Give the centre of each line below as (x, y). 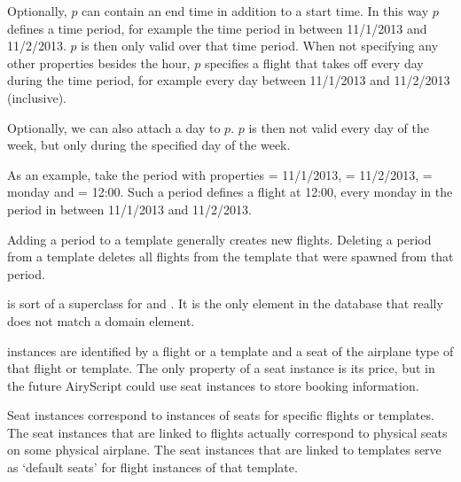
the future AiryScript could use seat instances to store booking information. (213, 385)
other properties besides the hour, (99, 62)
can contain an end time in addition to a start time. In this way (255, 11)
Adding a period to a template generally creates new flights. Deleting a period (219, 239)
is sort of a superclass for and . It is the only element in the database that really (225, 303)
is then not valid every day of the (339, 127)
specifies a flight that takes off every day (314, 62)
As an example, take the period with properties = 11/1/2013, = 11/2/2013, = (220, 174)
